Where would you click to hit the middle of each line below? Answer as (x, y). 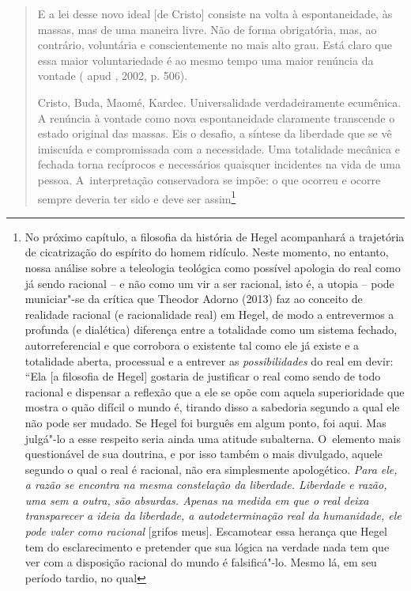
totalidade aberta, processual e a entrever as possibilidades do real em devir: (209, 360)
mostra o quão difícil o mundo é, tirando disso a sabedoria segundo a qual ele (212, 407)
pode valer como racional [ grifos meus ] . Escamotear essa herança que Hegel (206, 531)
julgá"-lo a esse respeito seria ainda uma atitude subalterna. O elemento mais (213, 438)
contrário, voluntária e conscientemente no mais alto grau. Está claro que (215, 45)
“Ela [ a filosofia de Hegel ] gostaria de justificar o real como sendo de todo (203, 376)
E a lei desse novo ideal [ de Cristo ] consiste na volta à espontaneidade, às (215, 13)
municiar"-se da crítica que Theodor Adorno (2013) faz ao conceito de (194, 299)
